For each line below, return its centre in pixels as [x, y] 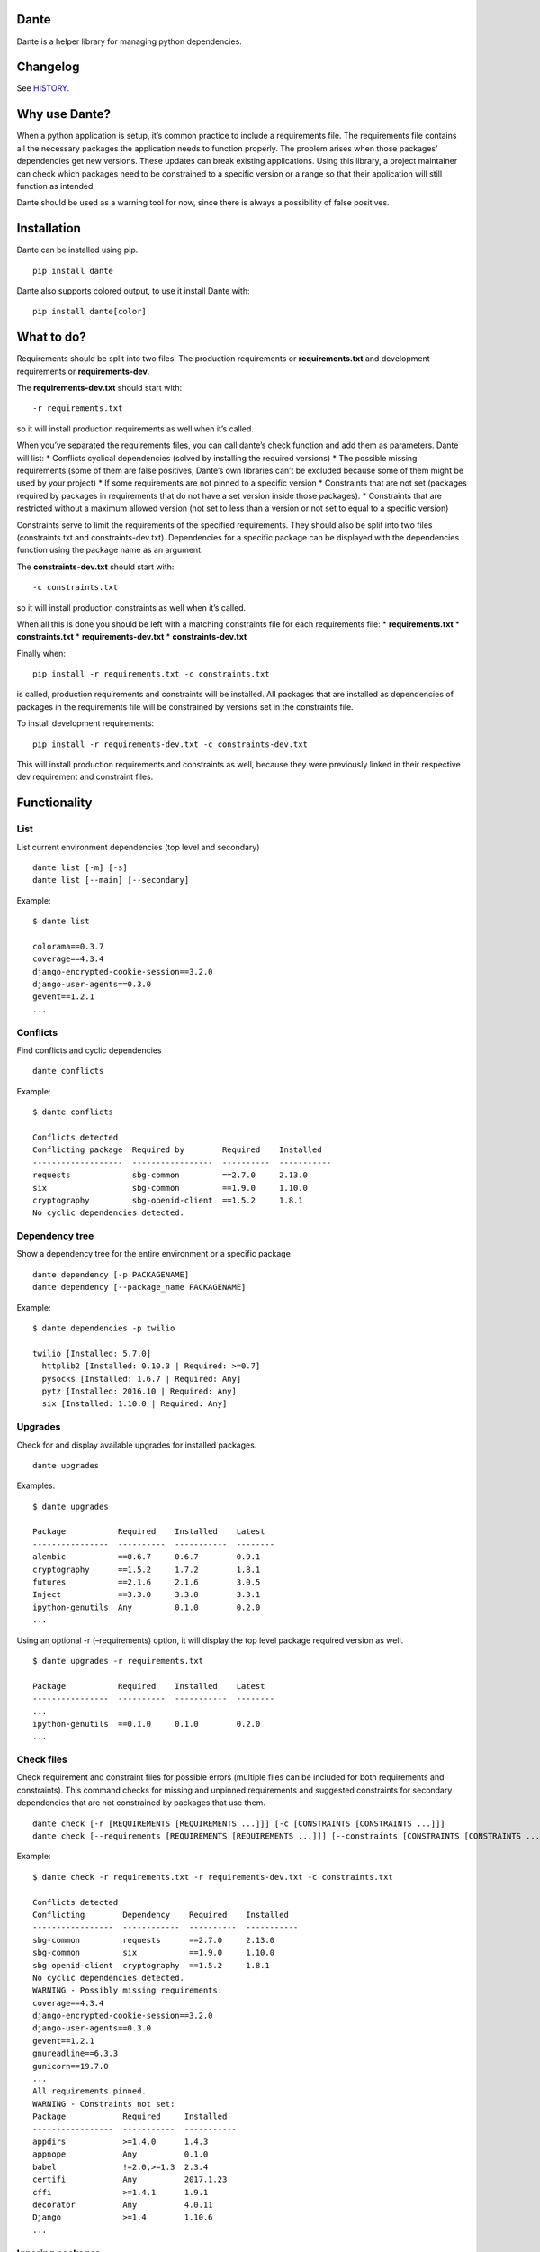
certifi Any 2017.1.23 [130, 2179]
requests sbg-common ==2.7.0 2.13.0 [170, 1175]
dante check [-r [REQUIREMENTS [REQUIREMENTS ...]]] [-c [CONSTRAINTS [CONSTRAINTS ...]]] [239, 1823]
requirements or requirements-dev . [83, 371]
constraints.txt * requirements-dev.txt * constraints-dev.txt [132, 637]
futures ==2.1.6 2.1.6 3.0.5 [147, 1582]
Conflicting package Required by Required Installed [178, 1150]
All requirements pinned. [90, 2091]
